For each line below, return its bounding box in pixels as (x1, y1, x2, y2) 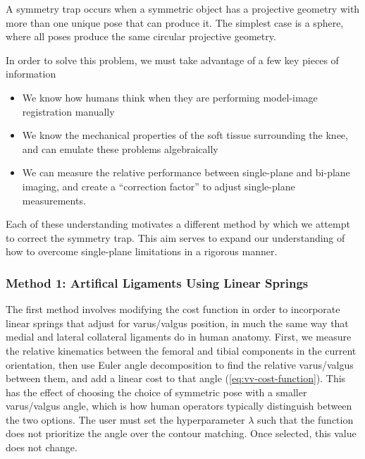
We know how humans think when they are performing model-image (22, 90, 318, 104)
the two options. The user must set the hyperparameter (6, 412, 245, 427)
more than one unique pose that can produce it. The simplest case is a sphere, (6, 15, 344, 30)
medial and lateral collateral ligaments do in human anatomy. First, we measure (6, 329, 352, 344)
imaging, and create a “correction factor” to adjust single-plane (22, 178, 295, 193)
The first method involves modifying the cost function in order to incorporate (6, 302, 340, 317)
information (6, 66, 56, 81)
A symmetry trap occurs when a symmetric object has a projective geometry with (6, 1, 360, 16)
